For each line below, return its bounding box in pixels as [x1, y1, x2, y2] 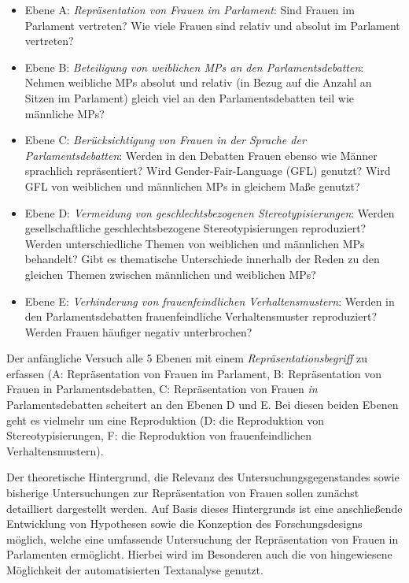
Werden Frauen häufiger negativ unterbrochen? [24, 323, 252, 340]
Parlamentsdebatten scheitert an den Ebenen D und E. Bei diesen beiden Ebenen [6, 396, 399, 413]
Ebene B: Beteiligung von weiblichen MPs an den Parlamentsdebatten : [24, 58, 364, 75]
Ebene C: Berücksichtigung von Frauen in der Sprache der [24, 132, 306, 148]
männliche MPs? [24, 105, 105, 121]
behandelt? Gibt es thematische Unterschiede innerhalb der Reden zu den [24, 251, 380, 267]
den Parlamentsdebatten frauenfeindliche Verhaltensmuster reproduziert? [24, 308, 377, 325]
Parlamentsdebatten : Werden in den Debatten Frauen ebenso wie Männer [24, 147, 378, 163]
